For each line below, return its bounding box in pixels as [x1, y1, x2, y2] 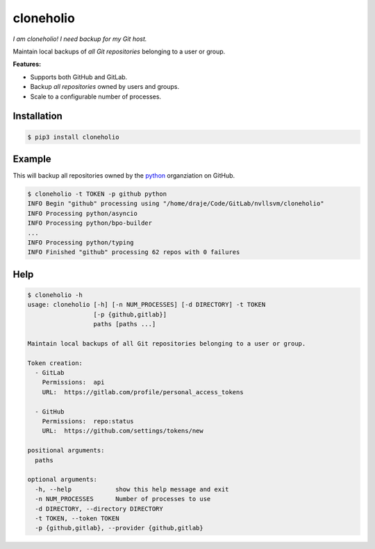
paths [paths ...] [93, 320, 156, 328]
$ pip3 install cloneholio [27, 133, 119, 141]
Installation [12, 110, 62, 122]
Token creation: [27, 359, 83, 367]
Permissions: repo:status [42, 417, 135, 425]
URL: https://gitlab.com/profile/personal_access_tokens [42, 388, 244, 396]
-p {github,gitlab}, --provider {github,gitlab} [35, 524, 204, 532]
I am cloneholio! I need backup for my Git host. [12, 35, 147, 43]
